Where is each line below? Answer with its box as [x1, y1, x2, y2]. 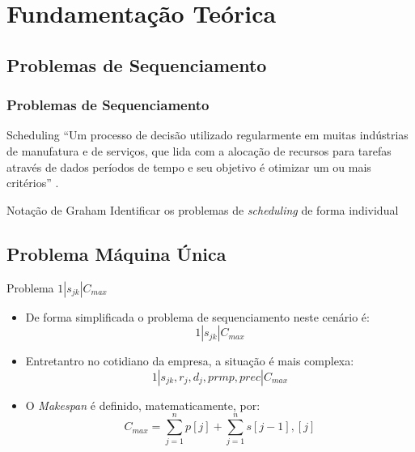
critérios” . [6, 174, 59, 191]
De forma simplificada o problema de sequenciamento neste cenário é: [25, 308, 370, 325]
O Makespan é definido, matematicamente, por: [25, 396, 260, 413]
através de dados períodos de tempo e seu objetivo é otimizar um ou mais [6, 158, 371, 175]
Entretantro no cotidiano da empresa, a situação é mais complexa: [25, 352, 354, 369]
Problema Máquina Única [6, 241, 227, 266]
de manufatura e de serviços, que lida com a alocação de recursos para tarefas [6, 142, 392, 159]
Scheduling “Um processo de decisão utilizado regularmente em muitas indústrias [6, 126, 409, 143]
